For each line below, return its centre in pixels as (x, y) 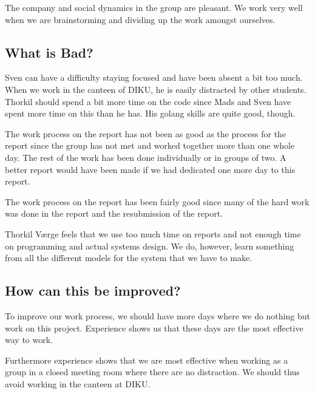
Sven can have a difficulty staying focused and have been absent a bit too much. (154, 77)
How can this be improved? (93, 290)
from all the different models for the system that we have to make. (129, 258)
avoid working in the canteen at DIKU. (78, 383)
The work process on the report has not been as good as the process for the (146, 133)
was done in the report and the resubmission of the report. (114, 213)
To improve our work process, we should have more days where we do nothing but (157, 315)
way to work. (29, 340)
